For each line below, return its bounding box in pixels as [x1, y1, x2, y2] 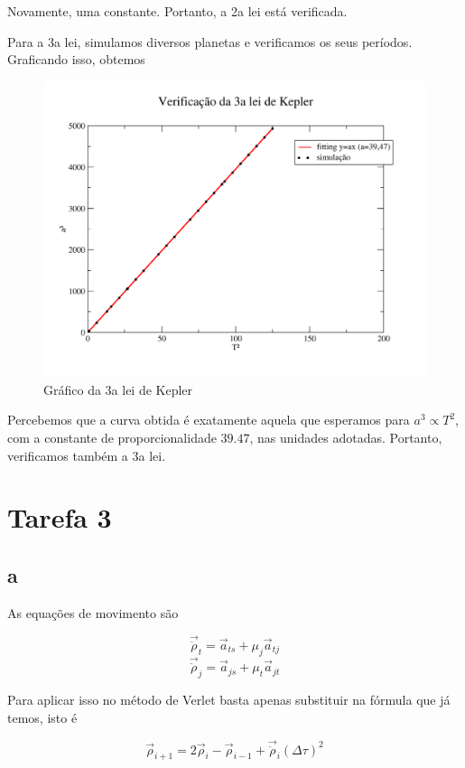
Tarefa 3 [7, 499, 112, 536]
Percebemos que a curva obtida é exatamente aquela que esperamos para [7, 410, 410, 429]
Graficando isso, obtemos [7, 50, 145, 69]
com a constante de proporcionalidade [7, 428, 217, 447]
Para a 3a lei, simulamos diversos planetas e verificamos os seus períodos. [7, 32, 413, 51]
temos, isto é [7, 707, 78, 726]
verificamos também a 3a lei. [7, 445, 166, 464]
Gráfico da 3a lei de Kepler [43, 379, 193, 398]
